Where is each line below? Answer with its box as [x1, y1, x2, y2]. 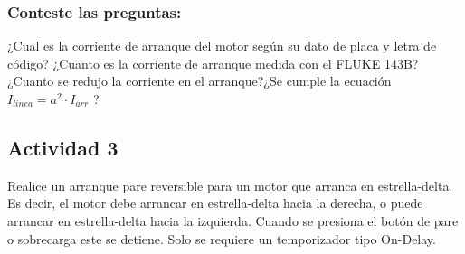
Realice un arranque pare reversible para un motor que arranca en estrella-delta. [7, 175, 453, 194]
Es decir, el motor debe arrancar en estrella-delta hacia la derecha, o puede [7, 193, 423, 212]
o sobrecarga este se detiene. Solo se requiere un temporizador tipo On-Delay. [7, 229, 436, 248]
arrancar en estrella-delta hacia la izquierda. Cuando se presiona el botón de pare [7, 211, 459, 230]
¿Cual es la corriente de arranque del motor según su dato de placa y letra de [7, 36, 437, 55]
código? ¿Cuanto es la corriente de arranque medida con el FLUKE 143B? [7, 53, 419, 72]
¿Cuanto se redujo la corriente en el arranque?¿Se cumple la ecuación [7, 71, 392, 90]
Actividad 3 [7, 133, 119, 161]
